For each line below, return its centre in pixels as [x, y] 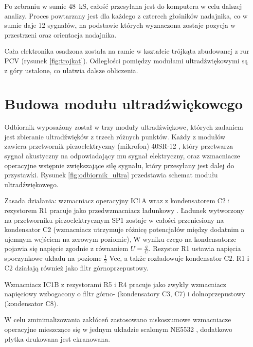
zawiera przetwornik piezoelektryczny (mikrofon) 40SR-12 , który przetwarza [119, 146]
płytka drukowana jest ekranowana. [57, 338]
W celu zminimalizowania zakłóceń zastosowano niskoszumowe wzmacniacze [118, 319]
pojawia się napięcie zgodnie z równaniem [66, 248]
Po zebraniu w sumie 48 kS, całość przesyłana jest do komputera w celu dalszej [123, 6]
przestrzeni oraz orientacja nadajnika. [61, 34]
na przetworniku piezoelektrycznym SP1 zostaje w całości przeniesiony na [114, 220]
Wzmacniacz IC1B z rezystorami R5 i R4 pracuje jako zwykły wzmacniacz [115, 284]
